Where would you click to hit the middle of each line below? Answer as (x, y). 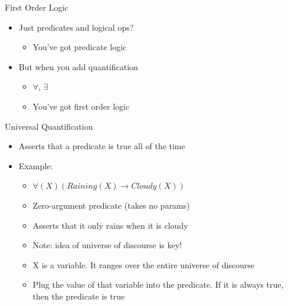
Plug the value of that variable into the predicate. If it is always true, (158, 284)
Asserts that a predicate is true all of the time (102, 146)
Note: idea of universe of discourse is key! (107, 245)
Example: (36, 165)
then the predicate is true (79, 296)
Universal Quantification (49, 126)
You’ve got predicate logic (80, 47)
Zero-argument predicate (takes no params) (111, 205)
